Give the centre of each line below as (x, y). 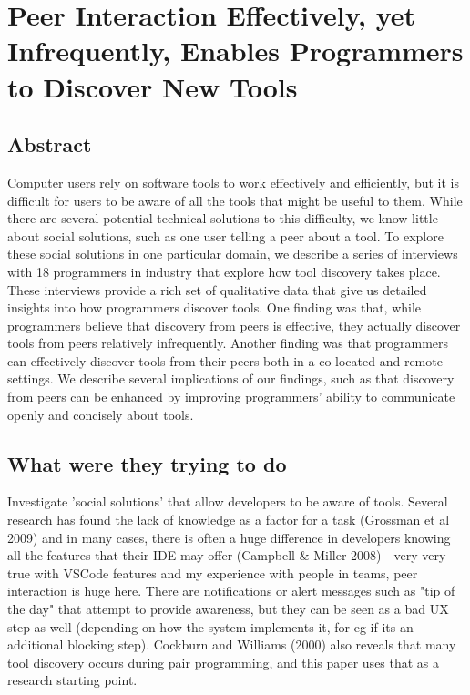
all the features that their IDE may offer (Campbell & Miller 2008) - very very (227, 555)
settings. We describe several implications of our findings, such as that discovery (231, 378)
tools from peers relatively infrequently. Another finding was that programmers (228, 343)
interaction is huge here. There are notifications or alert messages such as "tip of (231, 591)
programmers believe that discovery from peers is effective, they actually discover (234, 325)
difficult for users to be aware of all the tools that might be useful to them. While (235, 200)
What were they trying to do (147, 463)
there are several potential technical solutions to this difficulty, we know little (223, 218)
